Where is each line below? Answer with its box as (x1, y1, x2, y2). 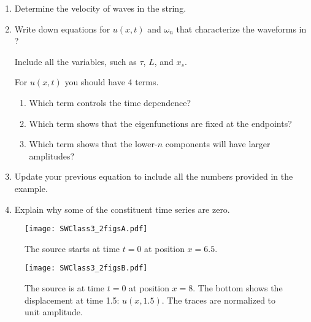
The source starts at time (25, 242, 120, 255)
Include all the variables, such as (14, 55, 137, 67)
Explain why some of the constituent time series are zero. (14, 202, 230, 215)
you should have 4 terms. (64, 75, 159, 88)
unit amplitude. (25, 305, 83, 318)
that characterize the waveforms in (176, 22, 307, 35)
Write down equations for (14, 22, 110, 35)
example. (14, 182, 48, 194)
